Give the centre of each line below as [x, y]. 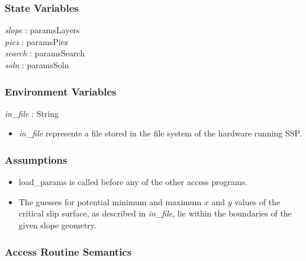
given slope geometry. [57, 225]
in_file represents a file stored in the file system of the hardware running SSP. [160, 133]
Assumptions [36, 159]
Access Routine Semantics [68, 251]
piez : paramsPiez [37, 41]
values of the [257, 201]
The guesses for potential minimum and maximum [110, 201]
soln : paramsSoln [37, 65]
